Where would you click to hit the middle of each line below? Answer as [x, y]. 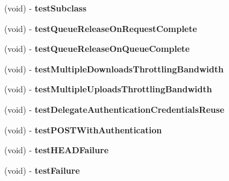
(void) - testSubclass [45, 8]
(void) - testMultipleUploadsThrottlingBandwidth [108, 89]
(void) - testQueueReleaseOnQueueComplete [97, 49]
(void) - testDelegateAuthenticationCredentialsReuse [114, 109]
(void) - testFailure [42, 170]
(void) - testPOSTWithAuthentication [83, 129]
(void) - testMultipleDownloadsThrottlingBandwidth [114, 68]
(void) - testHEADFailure [57, 150]
